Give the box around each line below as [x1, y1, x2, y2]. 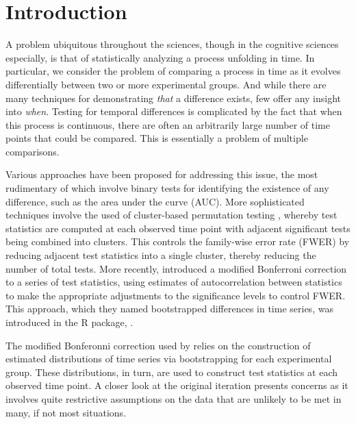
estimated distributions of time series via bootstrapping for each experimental [5, 351, 332, 366]
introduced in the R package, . [5, 315, 133, 329]
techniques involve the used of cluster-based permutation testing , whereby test [5, 208, 338, 222]
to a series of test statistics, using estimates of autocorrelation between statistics [5, 275, 342, 289]
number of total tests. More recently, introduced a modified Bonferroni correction [5, 261, 347, 275]
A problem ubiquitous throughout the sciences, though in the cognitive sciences [5, 37, 339, 51]
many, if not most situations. [5, 405, 127, 419]
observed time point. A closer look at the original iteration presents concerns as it [5, 378, 348, 392]
